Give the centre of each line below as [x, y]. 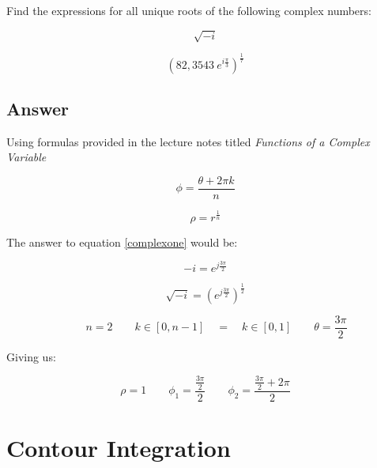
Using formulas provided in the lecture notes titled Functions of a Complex [188, 141]
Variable [26, 157]
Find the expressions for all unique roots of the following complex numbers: [189, 10]
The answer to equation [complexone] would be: [122, 242]
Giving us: [31, 356]
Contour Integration [119, 447]
